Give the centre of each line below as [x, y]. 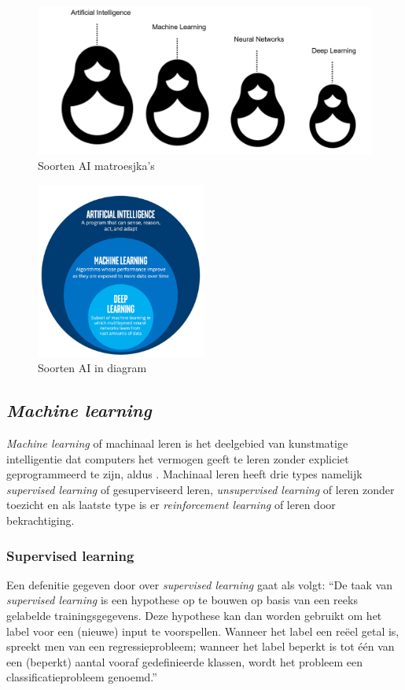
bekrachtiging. [40, 520]
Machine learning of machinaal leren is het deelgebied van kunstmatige [177, 443]
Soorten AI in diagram [92, 368]
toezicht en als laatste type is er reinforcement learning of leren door [171, 505]
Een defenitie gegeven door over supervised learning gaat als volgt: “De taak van [200, 584]
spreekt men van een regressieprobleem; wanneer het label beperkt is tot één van [201, 646]
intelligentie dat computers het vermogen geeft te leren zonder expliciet [178, 458]
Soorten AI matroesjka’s [96, 166]
